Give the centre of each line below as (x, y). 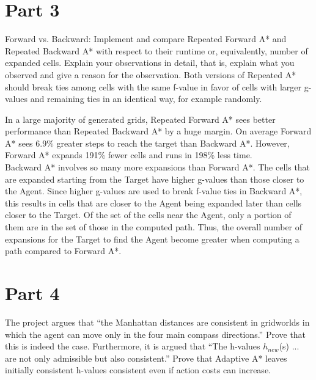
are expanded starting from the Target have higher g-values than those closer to (155, 179)
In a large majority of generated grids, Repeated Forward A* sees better (140, 119)
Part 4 (32, 293)
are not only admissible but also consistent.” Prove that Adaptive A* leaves (146, 358)
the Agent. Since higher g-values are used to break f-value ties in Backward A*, (154, 191)
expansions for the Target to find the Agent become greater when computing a (152, 239)
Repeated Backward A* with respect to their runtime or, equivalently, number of (156, 50)
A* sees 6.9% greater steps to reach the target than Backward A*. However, (147, 143)
